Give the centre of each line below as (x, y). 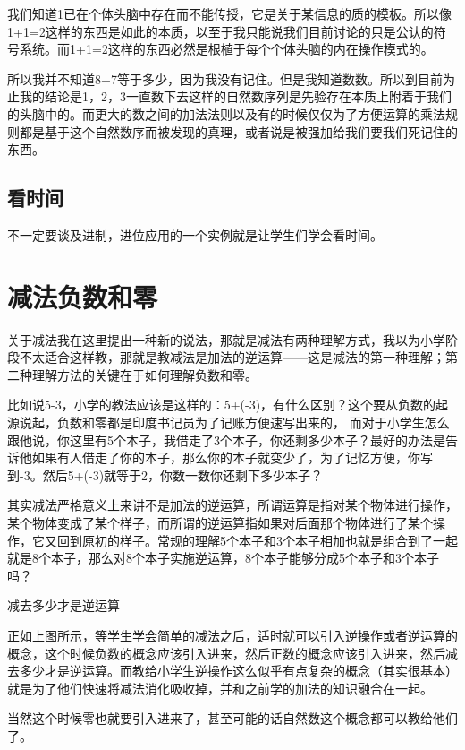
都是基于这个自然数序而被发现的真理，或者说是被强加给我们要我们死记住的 (238, 131)
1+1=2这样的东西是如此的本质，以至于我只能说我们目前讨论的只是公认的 (220, 31)
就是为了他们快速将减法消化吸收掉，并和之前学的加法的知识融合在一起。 (220, 688)
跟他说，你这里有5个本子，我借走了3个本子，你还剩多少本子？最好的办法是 (226, 440)
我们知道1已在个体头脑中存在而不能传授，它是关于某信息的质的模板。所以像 (229, 13)
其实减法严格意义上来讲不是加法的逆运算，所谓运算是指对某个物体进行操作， (232, 505)
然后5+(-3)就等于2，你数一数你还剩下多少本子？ (183, 474)
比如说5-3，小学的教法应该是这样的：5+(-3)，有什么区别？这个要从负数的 (222, 405)
